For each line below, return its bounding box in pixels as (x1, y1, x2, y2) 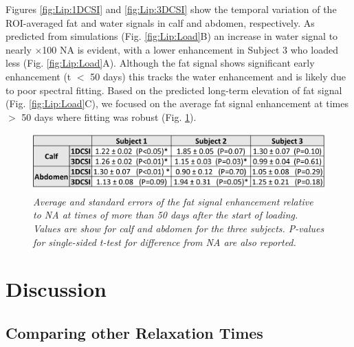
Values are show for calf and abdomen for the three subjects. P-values (33, 221, 324, 235)
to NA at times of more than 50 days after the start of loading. (33, 208, 298, 222)
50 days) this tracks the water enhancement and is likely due (90, 69, 346, 83)
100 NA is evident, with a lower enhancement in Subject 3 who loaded (42, 42, 338, 56)
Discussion (5, 275, 107, 303)
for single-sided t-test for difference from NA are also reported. (33, 234, 296, 249)
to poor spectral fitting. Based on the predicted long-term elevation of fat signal (5, 82, 342, 97)
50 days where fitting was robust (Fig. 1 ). (21, 109, 197, 124)
